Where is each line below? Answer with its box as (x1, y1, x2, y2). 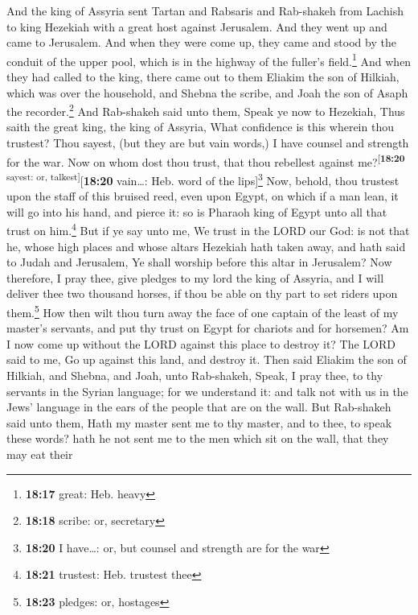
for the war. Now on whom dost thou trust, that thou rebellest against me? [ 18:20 (6, 151, 405, 170)
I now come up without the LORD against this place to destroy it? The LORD (6, 335, 396, 352)
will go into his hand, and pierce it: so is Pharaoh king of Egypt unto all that (6, 203, 387, 220)
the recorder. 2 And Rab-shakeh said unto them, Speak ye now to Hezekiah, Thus (6, 101, 405, 119)
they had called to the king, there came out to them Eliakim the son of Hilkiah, (6, 68, 400, 85)
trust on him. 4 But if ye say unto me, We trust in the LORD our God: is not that (6, 220, 410, 238)
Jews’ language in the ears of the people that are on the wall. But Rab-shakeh (6, 398, 391, 415)
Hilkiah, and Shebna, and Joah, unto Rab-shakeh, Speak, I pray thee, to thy (6, 367, 383, 383)
